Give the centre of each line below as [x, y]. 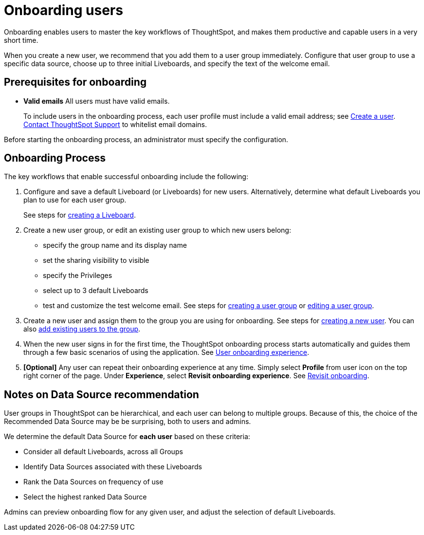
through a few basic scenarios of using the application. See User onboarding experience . [166, 352]
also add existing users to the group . [82, 329]
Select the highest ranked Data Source [85, 497]
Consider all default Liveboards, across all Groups [103, 452]
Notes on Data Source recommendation [101, 394]
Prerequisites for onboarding [75, 82]
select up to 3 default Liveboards [96, 291]
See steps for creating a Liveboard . [80, 215]
